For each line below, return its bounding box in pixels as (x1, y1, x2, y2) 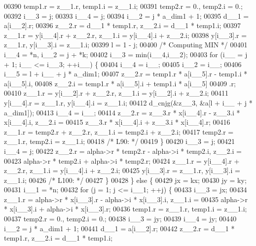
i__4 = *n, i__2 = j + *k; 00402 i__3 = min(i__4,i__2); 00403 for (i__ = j (4, 49, 248, 59)
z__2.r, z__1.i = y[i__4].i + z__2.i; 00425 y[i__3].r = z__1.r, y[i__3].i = (4, 165, 240, 176)
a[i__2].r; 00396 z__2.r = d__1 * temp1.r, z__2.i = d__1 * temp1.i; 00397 (4, 20, 241, 31)
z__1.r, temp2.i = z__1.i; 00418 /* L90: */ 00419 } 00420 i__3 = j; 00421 (4, 136, 235, 146)
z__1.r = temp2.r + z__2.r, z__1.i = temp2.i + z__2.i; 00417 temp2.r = (4, 126, 234, 137)
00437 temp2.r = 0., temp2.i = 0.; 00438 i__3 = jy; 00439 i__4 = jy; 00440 (4, 213, 237, 224)
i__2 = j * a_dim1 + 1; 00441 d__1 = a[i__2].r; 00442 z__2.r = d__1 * (4, 223, 235, 233)
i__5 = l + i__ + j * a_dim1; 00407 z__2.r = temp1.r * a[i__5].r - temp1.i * (4, 69, 248, 79)
